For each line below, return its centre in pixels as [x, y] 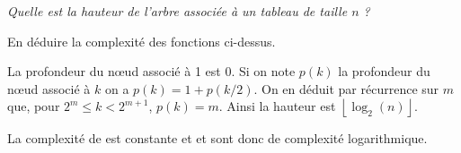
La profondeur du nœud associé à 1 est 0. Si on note [151, 71]
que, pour [34, 106]
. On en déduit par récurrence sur [346, 88]
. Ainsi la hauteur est [277, 106]
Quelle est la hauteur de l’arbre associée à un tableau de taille [177, 11]
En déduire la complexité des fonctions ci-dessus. [142, 41]
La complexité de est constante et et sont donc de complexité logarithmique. [217, 138]
